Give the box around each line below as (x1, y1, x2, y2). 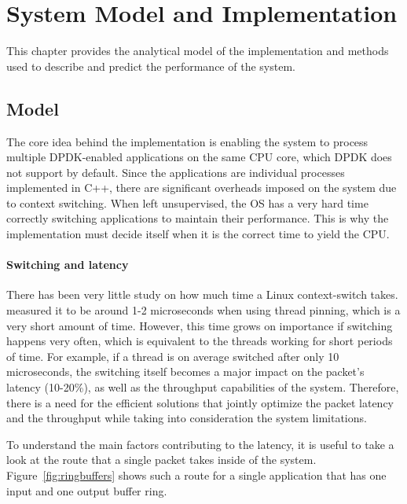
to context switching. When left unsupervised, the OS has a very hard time (6, 194, 368, 211)
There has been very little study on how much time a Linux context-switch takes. (6, 286, 398, 303)
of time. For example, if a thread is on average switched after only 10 (6, 348, 339, 364)
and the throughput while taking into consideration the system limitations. (6, 410, 367, 426)
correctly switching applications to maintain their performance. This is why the (6, 210, 389, 226)
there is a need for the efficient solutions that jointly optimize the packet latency (6, 394, 394, 410)
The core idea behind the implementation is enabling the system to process (6, 133, 368, 149)
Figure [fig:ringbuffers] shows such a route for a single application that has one (6, 467, 387, 483)
